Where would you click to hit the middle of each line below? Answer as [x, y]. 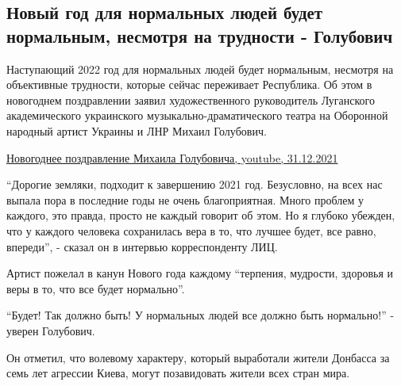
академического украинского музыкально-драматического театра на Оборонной [197, 115]
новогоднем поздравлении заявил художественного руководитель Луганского [191, 99]
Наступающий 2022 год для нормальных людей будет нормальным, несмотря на [200, 69]
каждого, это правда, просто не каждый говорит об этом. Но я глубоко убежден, [201, 215]
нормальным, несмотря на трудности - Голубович [200, 35]
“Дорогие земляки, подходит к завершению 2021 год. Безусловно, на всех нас [195, 184]
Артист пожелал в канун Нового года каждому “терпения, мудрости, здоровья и [200, 273]
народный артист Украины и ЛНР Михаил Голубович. [137, 130]
